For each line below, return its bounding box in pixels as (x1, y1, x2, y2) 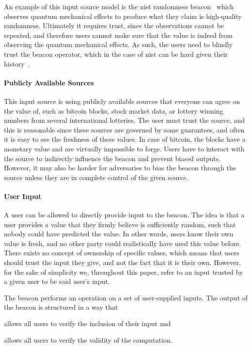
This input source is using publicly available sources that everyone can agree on (4, 96, 240, 106)
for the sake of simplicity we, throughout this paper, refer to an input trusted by (4, 266, 243, 277)
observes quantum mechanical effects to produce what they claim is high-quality (4, 11, 242, 21)
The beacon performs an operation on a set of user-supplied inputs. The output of (4, 292, 248, 302)
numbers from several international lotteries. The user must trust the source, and (4, 115, 245, 125)
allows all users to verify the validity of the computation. (4, 334, 173, 345)
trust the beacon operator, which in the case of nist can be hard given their (4, 49, 228, 59)
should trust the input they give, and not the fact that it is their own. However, (4, 257, 241, 267)
